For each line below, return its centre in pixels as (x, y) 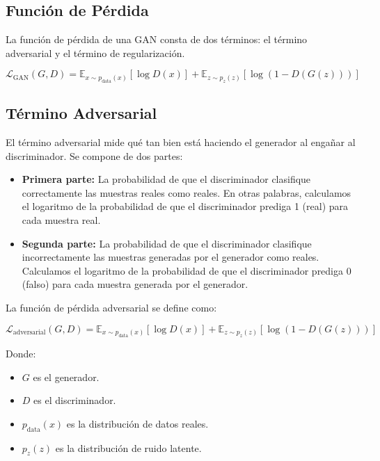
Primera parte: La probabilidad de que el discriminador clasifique (166, 179)
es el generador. (66, 377)
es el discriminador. (75, 400)
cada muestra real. (61, 219)
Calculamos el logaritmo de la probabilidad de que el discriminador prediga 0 (187, 270)
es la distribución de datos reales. (137, 423)
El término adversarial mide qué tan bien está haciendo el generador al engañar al (181, 142)
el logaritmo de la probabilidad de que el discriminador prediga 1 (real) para (185, 206)
